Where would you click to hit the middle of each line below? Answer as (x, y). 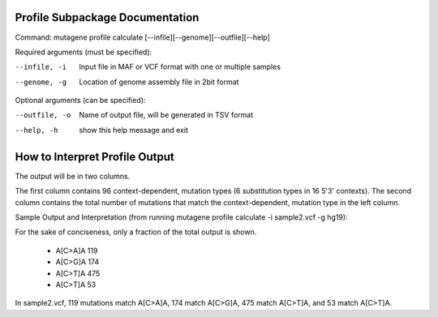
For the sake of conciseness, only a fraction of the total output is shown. (136, 232)
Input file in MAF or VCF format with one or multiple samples (180, 67)
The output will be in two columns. (73, 176)
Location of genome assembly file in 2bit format (159, 82)
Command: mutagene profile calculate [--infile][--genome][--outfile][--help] (143, 37)
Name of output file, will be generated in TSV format (166, 115)
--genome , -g (41, 82)
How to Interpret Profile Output (94, 157)
